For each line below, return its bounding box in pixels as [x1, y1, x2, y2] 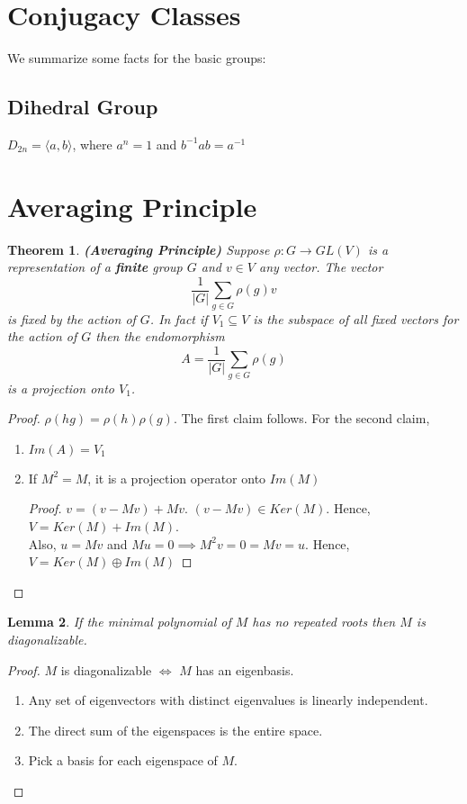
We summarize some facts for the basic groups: [7, 49, 266, 68]
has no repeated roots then [252, 612, 396, 631]
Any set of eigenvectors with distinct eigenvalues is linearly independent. [28, 691, 428, 709]
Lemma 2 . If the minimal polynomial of [7, 612, 231, 631]
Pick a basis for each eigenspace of [28, 751, 218, 770]
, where [72, 134, 112, 153]
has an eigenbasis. [195, 660, 294, 679]
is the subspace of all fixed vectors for [253, 309, 459, 328]
